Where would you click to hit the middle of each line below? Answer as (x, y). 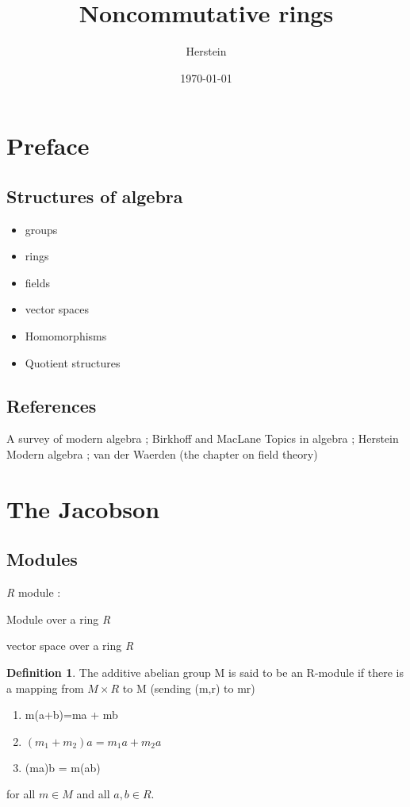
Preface (48, 146)
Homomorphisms (66, 336)
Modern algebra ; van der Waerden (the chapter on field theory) (162, 454)
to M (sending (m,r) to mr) (189, 688)
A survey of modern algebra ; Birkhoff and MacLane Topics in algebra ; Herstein (203, 438)
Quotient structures (73, 362)
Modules (42, 559)
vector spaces (57, 309)
